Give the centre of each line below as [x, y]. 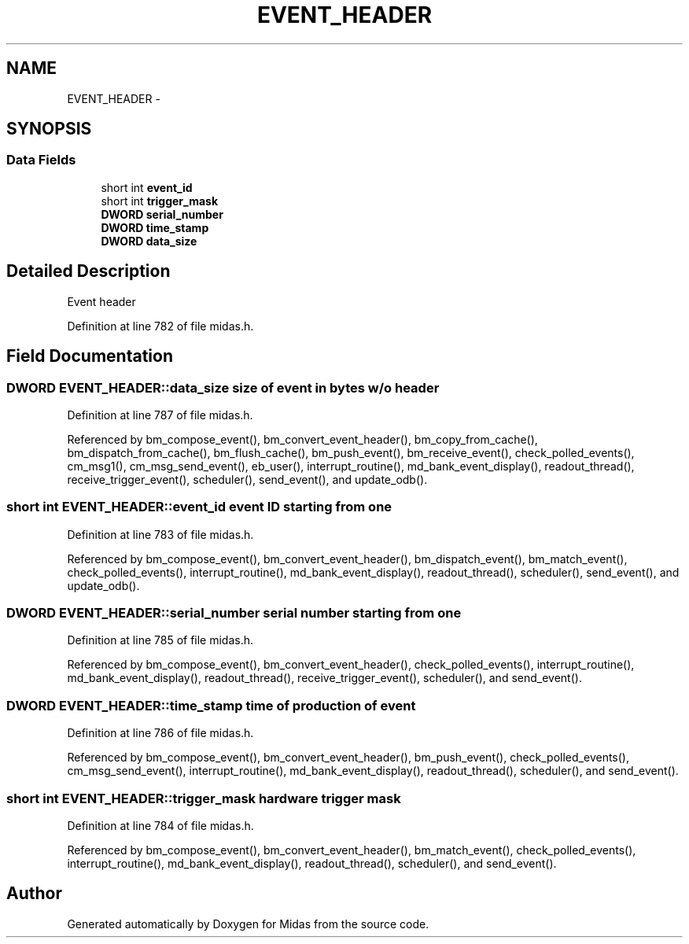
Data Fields [41, 160]
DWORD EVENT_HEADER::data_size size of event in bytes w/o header [223, 387]
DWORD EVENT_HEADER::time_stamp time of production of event [211, 705]
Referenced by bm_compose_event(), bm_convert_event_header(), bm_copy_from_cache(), [302, 439]
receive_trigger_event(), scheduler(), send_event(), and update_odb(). [247, 479]
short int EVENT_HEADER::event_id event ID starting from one [199, 507]
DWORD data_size [149, 241]
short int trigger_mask [160, 201]
